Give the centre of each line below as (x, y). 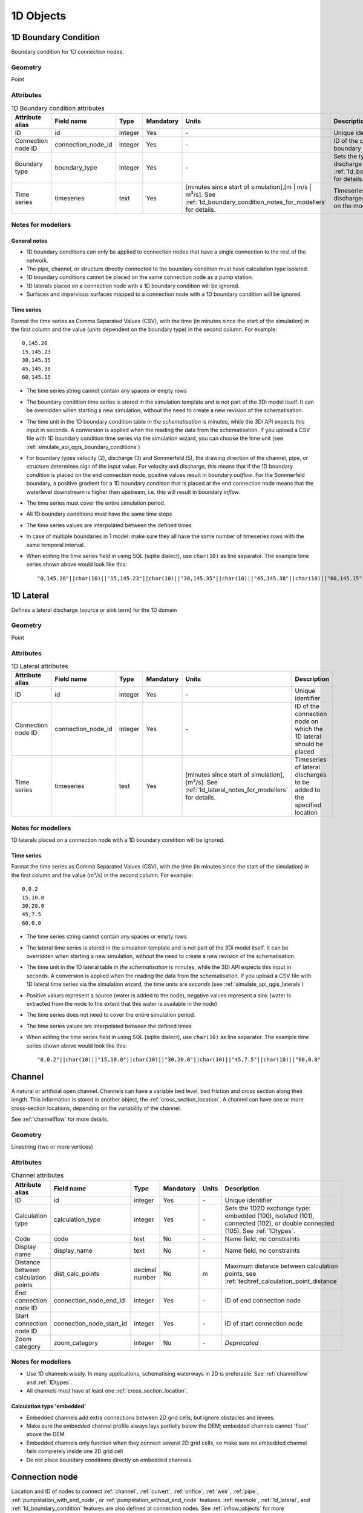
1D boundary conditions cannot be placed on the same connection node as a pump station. (140, 277)
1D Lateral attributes (40, 666)
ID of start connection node (264, 1324)
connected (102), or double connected (280, 1223)
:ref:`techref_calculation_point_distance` (282, 1281)
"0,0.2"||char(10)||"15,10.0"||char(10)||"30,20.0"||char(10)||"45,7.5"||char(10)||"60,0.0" (179, 1059)
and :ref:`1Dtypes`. (49, 1382)
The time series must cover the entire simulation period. (96, 503)
